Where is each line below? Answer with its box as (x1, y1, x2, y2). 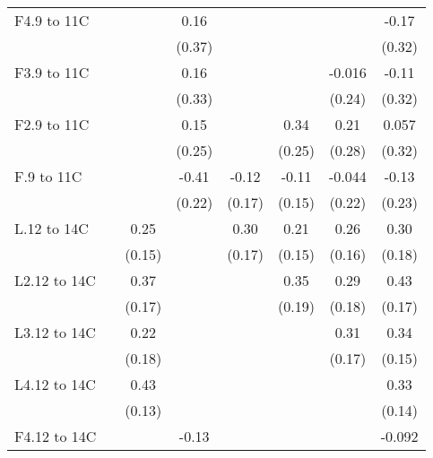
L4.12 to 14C (14, 374, 96, 394)
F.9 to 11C (14, 166, 82, 186)
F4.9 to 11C (14, 10, 90, 30)
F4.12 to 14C (14, 426, 97, 446)
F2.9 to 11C (14, 114, 90, 134)
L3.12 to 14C (14, 322, 96, 342)
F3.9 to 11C (14, 62, 90, 82)
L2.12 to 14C (14, 270, 96, 290)
